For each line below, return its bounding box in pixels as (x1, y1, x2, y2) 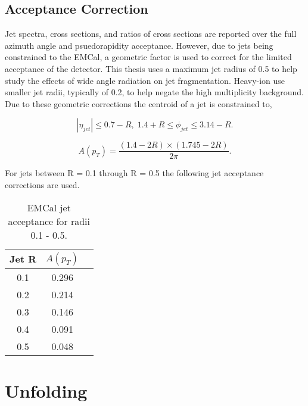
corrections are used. (5, 179, 80, 191)
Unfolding (5, 378, 88, 402)
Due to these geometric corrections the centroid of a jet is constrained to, (5, 97, 272, 110)
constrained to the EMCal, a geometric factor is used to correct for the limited (5, 51, 292, 63)
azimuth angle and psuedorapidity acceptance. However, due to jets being (5, 39, 273, 51)
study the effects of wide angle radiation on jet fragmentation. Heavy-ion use (5, 74, 285, 86)
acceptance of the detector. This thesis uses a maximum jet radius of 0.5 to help (5, 62, 297, 74)
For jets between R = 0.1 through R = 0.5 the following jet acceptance (5, 167, 264, 179)
